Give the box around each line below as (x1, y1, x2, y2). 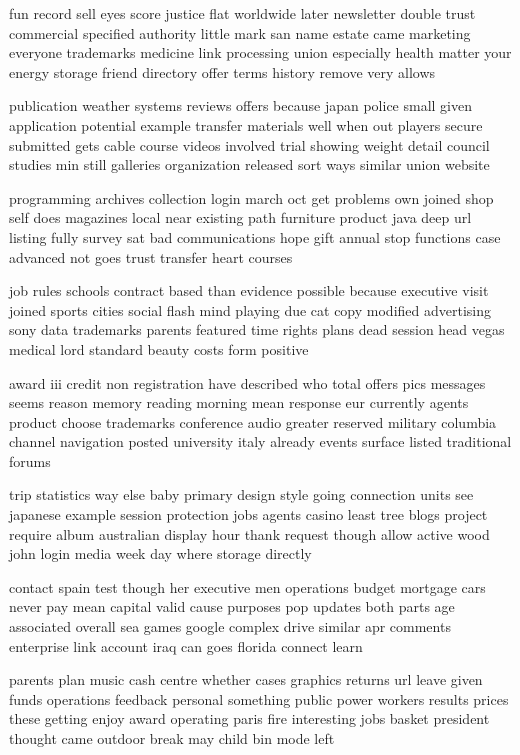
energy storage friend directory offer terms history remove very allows (9, 61, 436, 82)
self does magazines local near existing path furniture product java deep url (9, 207, 472, 228)
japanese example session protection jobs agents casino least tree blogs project (9, 504, 488, 525)
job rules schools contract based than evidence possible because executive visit (9, 280, 489, 301)
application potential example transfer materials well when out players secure (9, 114, 483, 135)
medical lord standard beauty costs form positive (9, 338, 309, 359)
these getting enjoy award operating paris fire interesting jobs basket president (9, 708, 490, 729)
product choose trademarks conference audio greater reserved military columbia (9, 411, 497, 432)
